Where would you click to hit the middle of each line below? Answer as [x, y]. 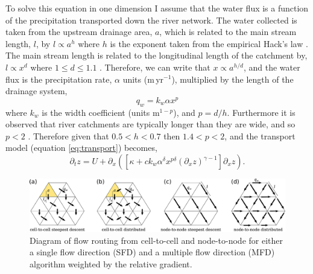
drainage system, [36, 91]
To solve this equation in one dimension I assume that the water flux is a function [157, 8]
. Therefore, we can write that [155, 67]
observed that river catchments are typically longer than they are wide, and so [150, 124]
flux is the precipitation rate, [59, 79]
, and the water [272, 67]
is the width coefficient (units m [101, 112]
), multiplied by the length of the [232, 79]
